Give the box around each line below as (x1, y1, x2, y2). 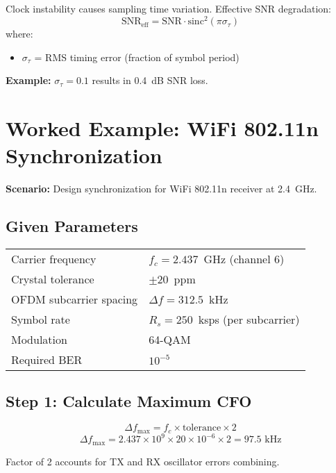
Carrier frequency (11, 250, 96, 267)
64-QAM (149, 331, 191, 347)
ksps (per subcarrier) (198, 310, 300, 327)
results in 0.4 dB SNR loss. (92, 73, 208, 88)
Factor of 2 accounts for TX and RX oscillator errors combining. (6, 454, 280, 468)
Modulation (11, 331, 67, 347)
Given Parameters (6, 215, 138, 237)
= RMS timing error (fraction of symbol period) (34, 49, 240, 64)
